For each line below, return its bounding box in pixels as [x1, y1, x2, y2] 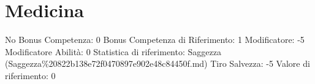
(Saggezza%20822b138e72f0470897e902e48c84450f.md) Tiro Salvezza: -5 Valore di [5, 57, 310, 70]
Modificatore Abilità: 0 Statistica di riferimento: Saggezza [5, 45, 221, 58]
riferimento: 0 [5, 69, 56, 82]
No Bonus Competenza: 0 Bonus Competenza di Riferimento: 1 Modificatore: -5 [5, 33, 305, 46]
